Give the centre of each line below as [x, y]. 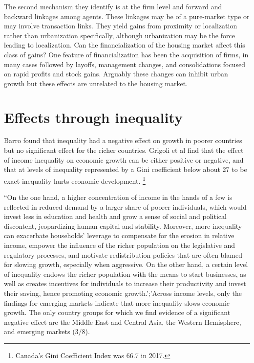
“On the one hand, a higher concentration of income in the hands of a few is [118, 197]
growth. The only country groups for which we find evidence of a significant [117, 312]
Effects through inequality [93, 117]
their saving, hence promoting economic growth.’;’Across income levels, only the [123, 293]
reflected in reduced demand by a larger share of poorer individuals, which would [125, 206]
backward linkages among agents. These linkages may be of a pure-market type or [127, 16]
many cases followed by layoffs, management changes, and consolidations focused [125, 64]
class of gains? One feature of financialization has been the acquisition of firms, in [126, 54]
